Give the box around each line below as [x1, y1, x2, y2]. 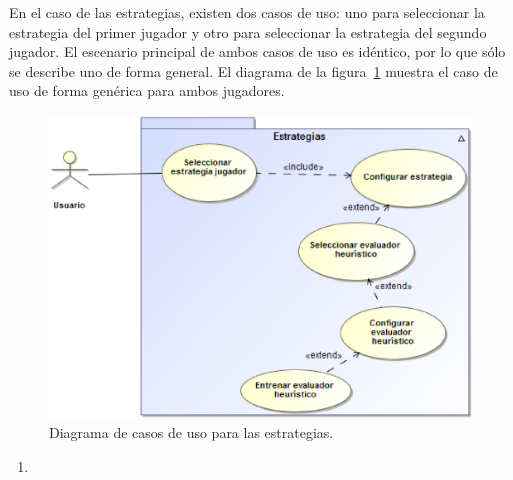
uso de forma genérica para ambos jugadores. [9, 80, 285, 101]
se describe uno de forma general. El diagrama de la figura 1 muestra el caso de [9, 60, 498, 81]
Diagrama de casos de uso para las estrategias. [49, 422, 334, 443]
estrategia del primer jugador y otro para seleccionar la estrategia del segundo [9, 21, 487, 42]
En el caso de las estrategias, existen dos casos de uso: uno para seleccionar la [9, 2, 485, 22]
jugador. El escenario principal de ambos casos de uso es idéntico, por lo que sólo [9, 41, 506, 62]
